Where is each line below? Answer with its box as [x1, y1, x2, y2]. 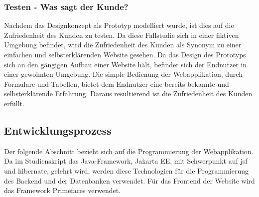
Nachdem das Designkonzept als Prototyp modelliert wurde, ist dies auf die [4, 20, 234, 30]
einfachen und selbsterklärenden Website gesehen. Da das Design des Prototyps [4, 49, 246, 59]
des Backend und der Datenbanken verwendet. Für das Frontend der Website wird [4, 175, 255, 186]
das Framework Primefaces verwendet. [4, 185, 121, 196]
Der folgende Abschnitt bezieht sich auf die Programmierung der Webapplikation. [4, 146, 254, 156]
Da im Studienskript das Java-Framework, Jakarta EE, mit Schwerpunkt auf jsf [4, 156, 248, 166]
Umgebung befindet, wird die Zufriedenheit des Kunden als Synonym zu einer [4, 39, 242, 50]
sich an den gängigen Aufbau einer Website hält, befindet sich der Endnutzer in [4, 59, 247, 69]
